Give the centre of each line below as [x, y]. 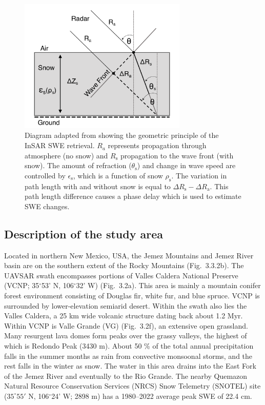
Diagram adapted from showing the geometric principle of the [122, 135]
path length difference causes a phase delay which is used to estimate [133, 196]
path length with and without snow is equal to [98, 186]
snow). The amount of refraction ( [78, 165]
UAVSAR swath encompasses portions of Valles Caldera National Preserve [121, 275]
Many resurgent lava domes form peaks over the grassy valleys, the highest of [126, 336]
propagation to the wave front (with [177, 155]
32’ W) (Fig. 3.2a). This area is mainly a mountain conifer [168, 285]
